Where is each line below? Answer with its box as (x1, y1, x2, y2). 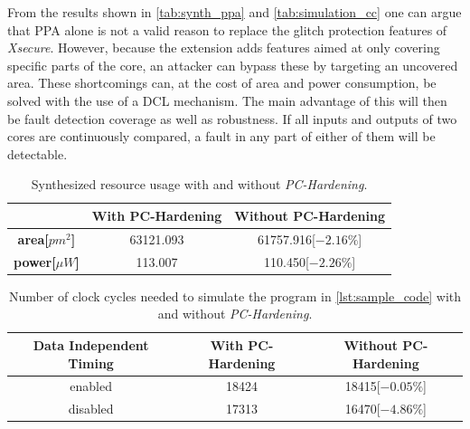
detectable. (7, 144, 68, 163)
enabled (70, 377, 112, 396)
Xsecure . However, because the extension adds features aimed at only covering (7, 38, 440, 57)
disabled (68, 399, 114, 418)
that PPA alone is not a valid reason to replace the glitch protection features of (7, 20, 447, 39)
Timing (68, 353, 114, 372)
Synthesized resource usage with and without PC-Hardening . (31, 175, 368, 194)
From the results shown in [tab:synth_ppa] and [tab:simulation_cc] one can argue (7, 3, 462, 21)
